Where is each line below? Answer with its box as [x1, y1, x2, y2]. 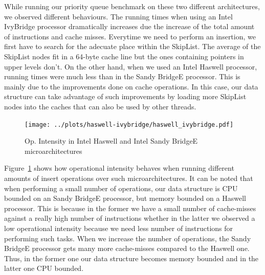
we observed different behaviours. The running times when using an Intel [4, 11, 233, 21]
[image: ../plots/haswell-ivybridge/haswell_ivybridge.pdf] [25, 121, 234, 128]
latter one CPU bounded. [4, 263, 84, 273]
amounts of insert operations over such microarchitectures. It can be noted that [4, 172, 253, 183]
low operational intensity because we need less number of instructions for [4, 222, 233, 233]
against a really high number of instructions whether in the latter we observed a [4, 213, 255, 223]
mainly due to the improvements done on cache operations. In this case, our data [4, 81, 258, 91]
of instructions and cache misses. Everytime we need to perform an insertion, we [4, 31, 256, 41]
